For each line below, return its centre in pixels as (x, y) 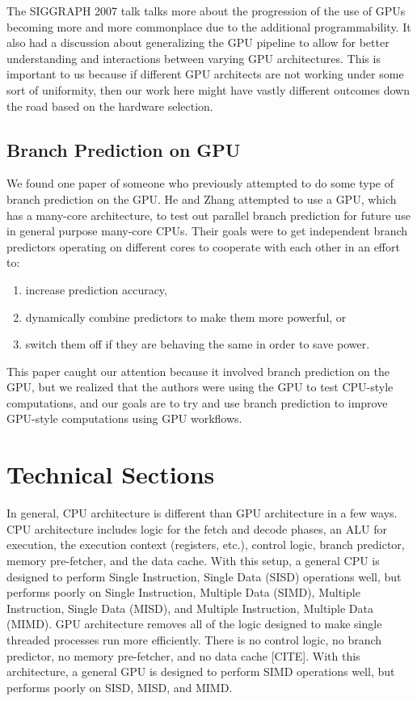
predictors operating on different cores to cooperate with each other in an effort (203, 246)
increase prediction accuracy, (96, 289)
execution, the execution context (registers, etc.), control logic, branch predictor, (206, 545)
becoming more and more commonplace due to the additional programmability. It (209, 26)
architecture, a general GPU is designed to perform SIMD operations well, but (201, 671)
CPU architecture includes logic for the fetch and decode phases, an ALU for (197, 528)
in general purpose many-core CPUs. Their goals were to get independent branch (207, 231)
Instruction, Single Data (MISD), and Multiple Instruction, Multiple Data (190, 608)
